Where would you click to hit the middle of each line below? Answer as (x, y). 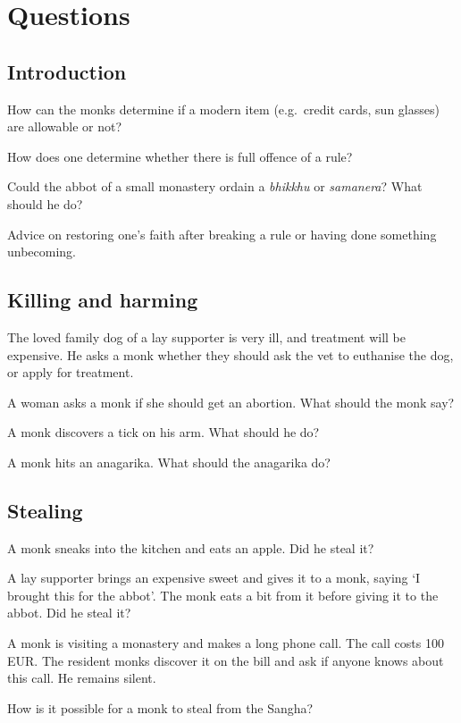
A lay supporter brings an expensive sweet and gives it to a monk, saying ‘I (214, 578)
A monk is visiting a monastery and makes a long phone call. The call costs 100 (226, 643)
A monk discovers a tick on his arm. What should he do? (163, 432)
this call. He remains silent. (82, 678)
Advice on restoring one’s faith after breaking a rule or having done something (222, 234)
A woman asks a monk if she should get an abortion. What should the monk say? (231, 402)
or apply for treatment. (71, 372)
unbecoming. (42, 252)
